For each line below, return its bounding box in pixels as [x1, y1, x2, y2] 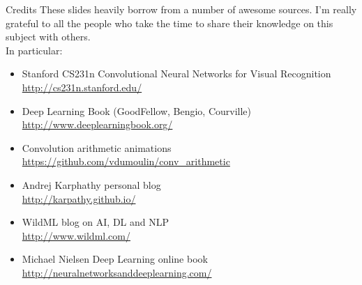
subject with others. [6, 29, 91, 44]
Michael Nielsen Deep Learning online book [22, 252, 208, 266]
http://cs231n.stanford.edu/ [22, 79, 142, 94]
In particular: [6, 43, 63, 57]
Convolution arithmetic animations [22, 140, 172, 155]
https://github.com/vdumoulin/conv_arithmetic [22, 154, 230, 169]
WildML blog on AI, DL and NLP [22, 215, 169, 229]
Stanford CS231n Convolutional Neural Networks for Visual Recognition [22, 66, 331, 81]
